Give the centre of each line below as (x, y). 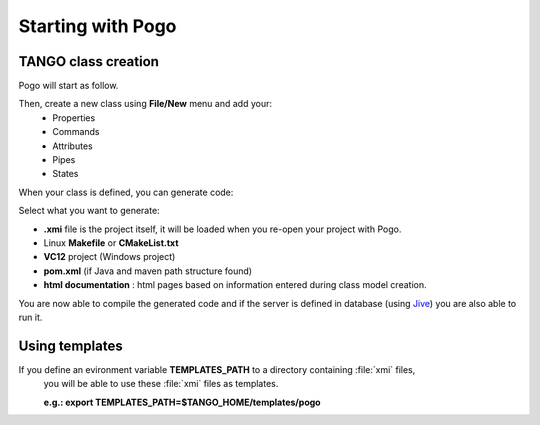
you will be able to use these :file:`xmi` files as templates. (161, 384)
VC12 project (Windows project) (109, 257)
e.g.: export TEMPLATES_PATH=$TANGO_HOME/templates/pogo (182, 402)
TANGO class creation (89, 61)
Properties (74, 117)
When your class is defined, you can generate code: (126, 192)
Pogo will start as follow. (68, 86)
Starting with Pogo (97, 26)
